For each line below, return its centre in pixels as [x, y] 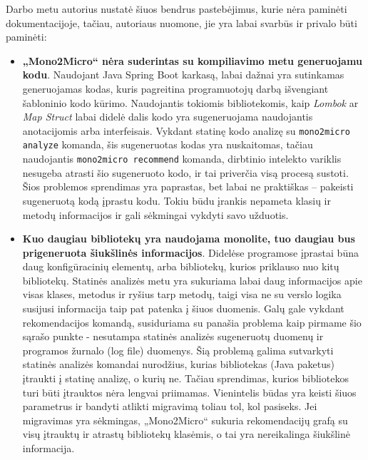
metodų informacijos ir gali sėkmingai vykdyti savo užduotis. [155, 214]
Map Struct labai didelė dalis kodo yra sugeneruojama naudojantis [168, 117]
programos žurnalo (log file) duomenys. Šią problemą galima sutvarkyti [178, 350]
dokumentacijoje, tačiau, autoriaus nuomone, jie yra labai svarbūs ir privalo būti [182, 22]
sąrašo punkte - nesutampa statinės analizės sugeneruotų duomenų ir [173, 336]
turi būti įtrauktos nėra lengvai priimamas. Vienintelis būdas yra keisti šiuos [189, 392]
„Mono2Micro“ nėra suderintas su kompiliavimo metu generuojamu [192, 60]
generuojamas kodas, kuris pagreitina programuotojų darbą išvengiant [175, 88]
